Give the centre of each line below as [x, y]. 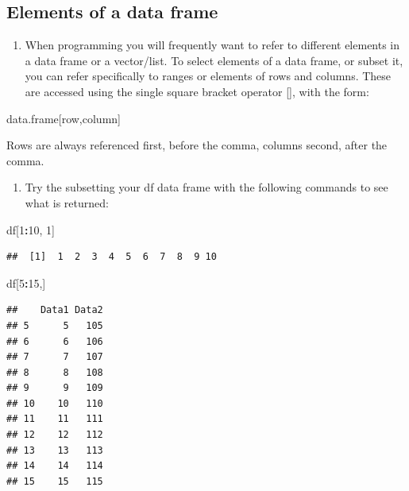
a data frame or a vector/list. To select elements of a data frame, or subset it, [214, 60]
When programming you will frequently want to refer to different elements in [212, 45]
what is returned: [67, 202]
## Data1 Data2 [55, 310]
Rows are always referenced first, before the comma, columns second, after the [197, 145]
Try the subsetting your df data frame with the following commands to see [206, 187]
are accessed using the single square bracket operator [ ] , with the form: [197, 91]
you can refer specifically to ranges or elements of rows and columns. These [208, 76]
